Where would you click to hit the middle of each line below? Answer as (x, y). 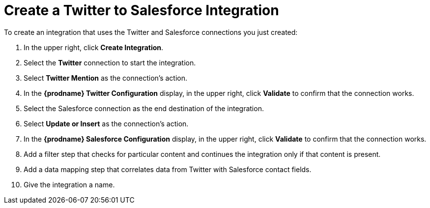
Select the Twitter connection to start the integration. (110, 62)
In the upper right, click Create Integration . (94, 47)
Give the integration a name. (69, 184)
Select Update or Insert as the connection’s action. (106, 123)
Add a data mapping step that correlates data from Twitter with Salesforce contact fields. (168, 169)
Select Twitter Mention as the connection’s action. (106, 78)
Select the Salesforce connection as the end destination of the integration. (144, 108)
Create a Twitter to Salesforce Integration (142, 10)
